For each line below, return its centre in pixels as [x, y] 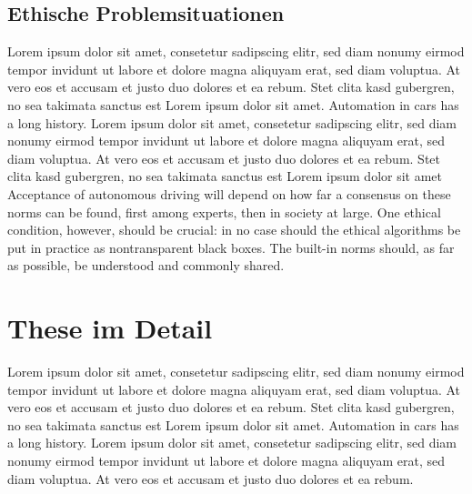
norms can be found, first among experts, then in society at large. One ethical [224, 212]
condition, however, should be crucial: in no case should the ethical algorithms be [234, 230]
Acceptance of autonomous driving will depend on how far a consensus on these [229, 193]
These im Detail [110, 328]
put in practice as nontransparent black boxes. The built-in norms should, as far [231, 247]
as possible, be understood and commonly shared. [146, 265]
